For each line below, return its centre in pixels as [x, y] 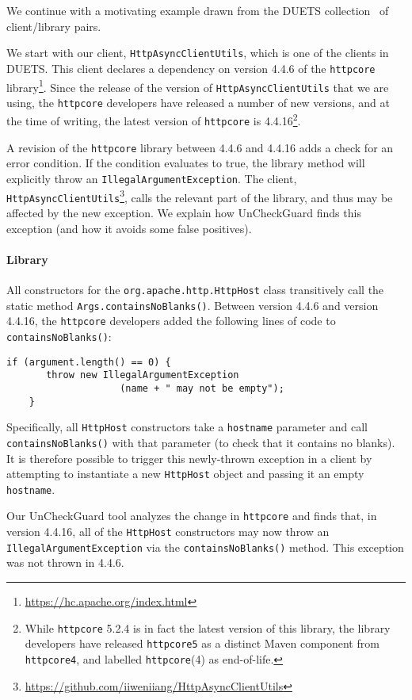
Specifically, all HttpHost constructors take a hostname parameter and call [187, 427]
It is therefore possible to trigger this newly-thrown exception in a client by [189, 458]
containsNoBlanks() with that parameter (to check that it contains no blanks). [201, 442]
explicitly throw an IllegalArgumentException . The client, [152, 179]
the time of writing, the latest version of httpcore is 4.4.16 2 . [154, 120]
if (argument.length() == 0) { [89, 362]
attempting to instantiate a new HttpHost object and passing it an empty [185, 474]
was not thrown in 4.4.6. [65, 562]
